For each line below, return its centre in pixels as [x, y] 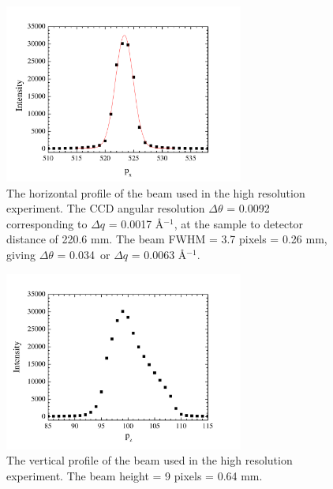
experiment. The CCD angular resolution [106, 208]
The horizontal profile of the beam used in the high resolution [156, 192]
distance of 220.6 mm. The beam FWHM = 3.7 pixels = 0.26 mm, [167, 239]
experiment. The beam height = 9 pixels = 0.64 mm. [135, 475]
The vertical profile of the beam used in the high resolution [150, 460]
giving [21, 254]
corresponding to [47, 223]
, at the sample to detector [239, 223]
